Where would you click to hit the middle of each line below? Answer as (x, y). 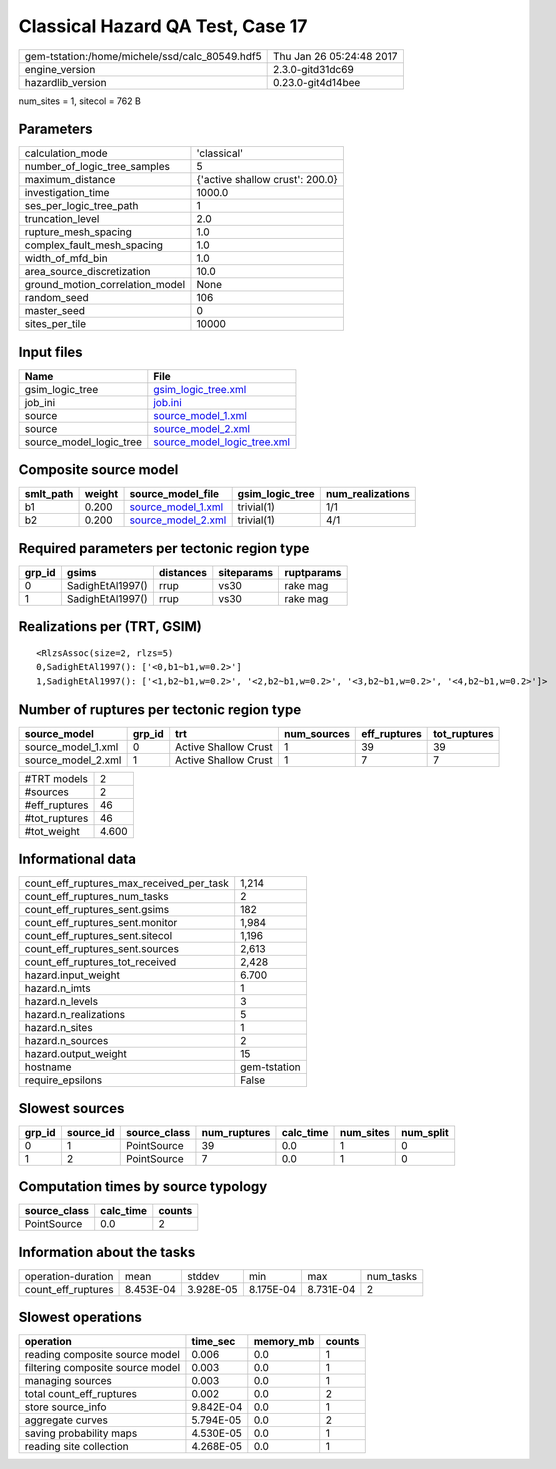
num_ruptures (236, 1132)
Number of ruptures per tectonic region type (160, 709)
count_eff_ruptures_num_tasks (96, 897)
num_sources (316, 733)
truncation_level (62, 219)
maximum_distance (70, 180)
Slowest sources (71, 1108)
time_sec (213, 1342)
